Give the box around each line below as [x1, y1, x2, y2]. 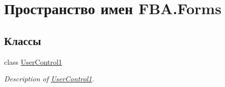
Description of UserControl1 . [4, 73, 94, 84]
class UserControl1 [4, 56, 62, 67]
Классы [4, 32, 41, 48]
